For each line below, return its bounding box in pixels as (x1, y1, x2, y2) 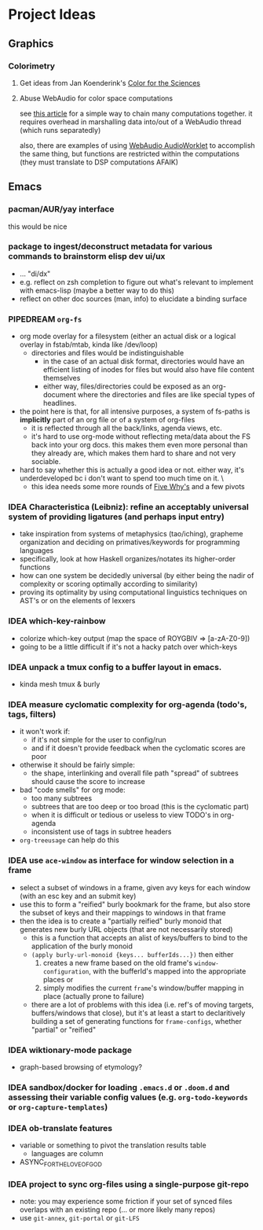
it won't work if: (19, 727, 71, 736)
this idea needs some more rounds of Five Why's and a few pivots (31, 482, 246, 492)
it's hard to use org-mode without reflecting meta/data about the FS (31, 432, 251, 441)
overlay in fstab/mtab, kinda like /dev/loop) (19, 340, 159, 349)
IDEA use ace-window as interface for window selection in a (8, 855, 235, 866)
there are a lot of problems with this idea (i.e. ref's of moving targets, (31, 1000, 254, 1009)
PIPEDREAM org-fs (8, 313, 82, 324)
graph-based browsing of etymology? (19, 1062, 143, 1071)
